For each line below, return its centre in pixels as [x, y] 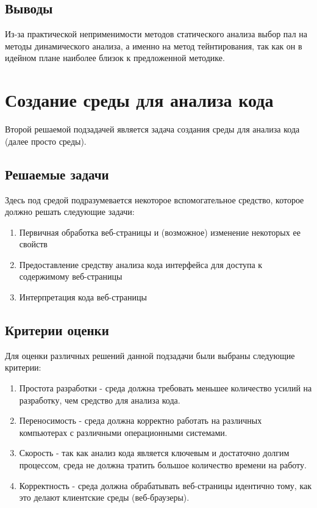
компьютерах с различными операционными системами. [123, 432]
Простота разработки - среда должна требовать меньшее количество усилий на [166, 388]
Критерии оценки [57, 330]
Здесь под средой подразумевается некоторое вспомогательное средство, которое [155, 199]
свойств [33, 244]
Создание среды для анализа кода [139, 100]
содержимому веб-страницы [71, 276]
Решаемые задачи [57, 174]
